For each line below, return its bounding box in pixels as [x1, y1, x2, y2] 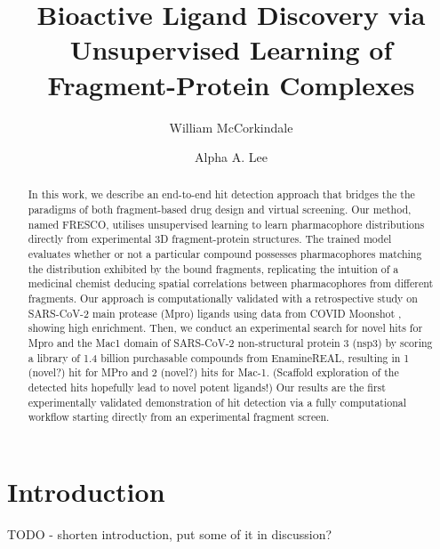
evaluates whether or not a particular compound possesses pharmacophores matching [28, 246, 422, 262]
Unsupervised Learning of [69, 31, 393, 68]
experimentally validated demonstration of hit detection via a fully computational [28, 394, 407, 409]
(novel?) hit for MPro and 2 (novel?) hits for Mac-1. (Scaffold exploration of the [28, 365, 399, 380]
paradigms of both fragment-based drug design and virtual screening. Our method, [28, 202, 412, 217]
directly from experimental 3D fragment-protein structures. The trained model [28, 231, 392, 246]
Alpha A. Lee [195, 148, 268, 166]
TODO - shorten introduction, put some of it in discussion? [7, 524, 332, 543]
